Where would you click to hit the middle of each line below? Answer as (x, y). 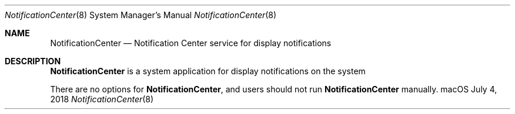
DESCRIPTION (33, 61)
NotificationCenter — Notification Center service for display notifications (191, 43)
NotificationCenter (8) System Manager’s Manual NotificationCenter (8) (141, 15)
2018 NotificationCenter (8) (102, 99)
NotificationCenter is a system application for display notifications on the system (208, 71)
